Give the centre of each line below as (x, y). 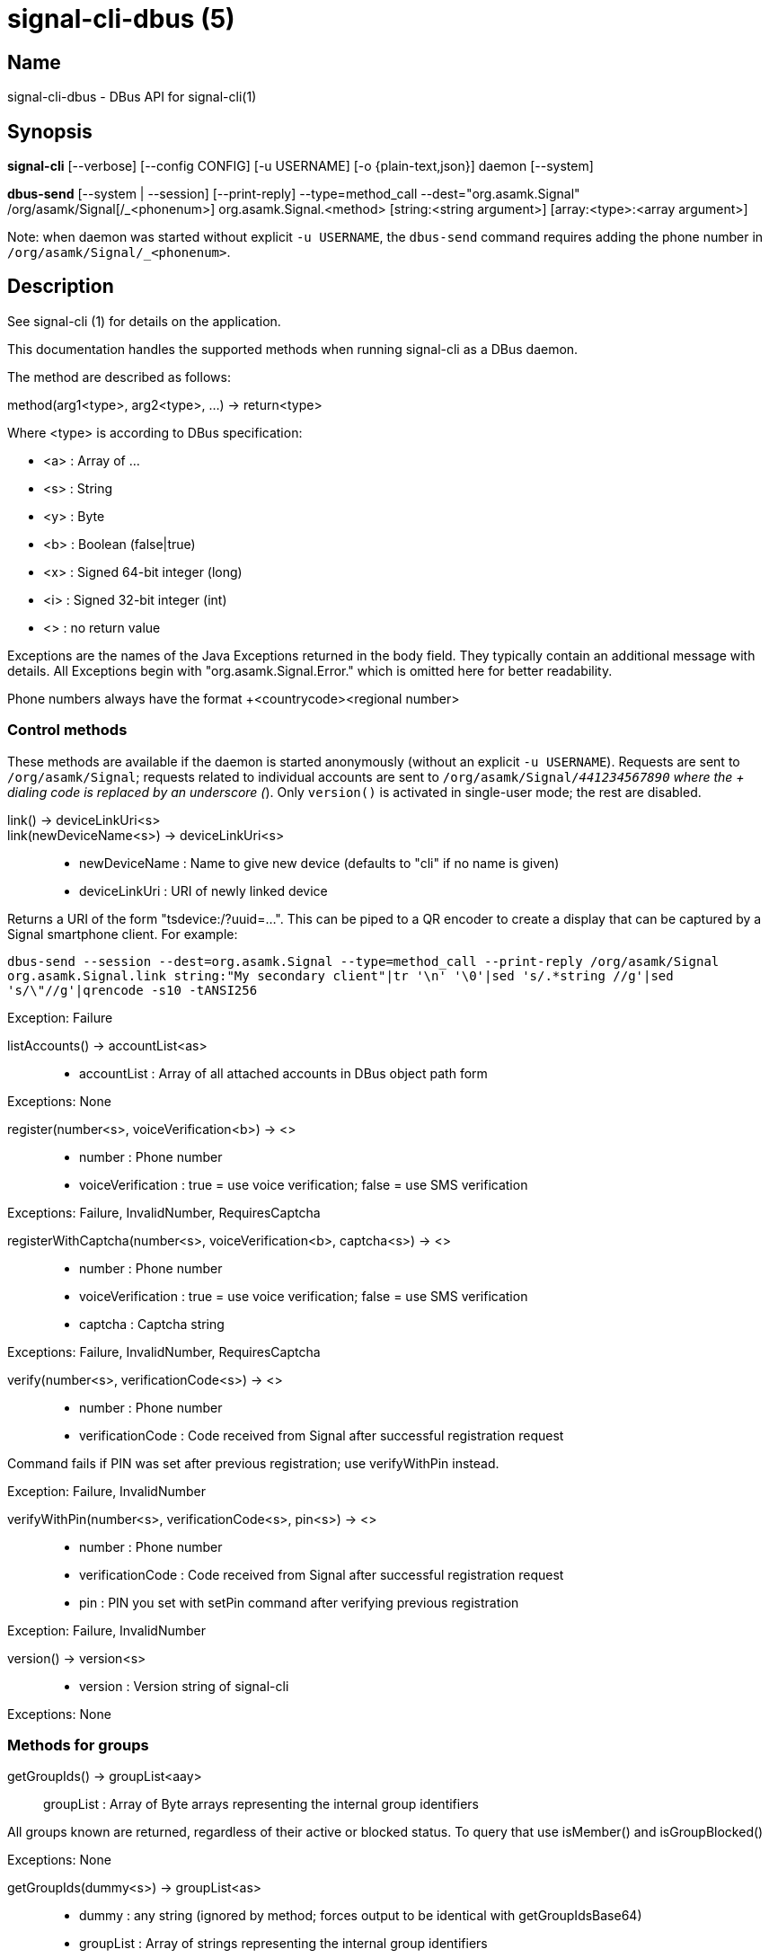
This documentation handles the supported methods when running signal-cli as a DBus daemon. (293, 349)
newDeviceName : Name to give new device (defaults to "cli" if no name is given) (319, 863)
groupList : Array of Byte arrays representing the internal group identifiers (261, 1804)
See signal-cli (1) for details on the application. (144, 321)
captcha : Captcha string (152, 1324)
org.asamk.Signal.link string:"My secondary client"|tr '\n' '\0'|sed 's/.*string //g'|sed (340, 975)
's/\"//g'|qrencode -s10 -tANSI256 (133, 990)
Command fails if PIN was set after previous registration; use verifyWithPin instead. (253, 1463)
